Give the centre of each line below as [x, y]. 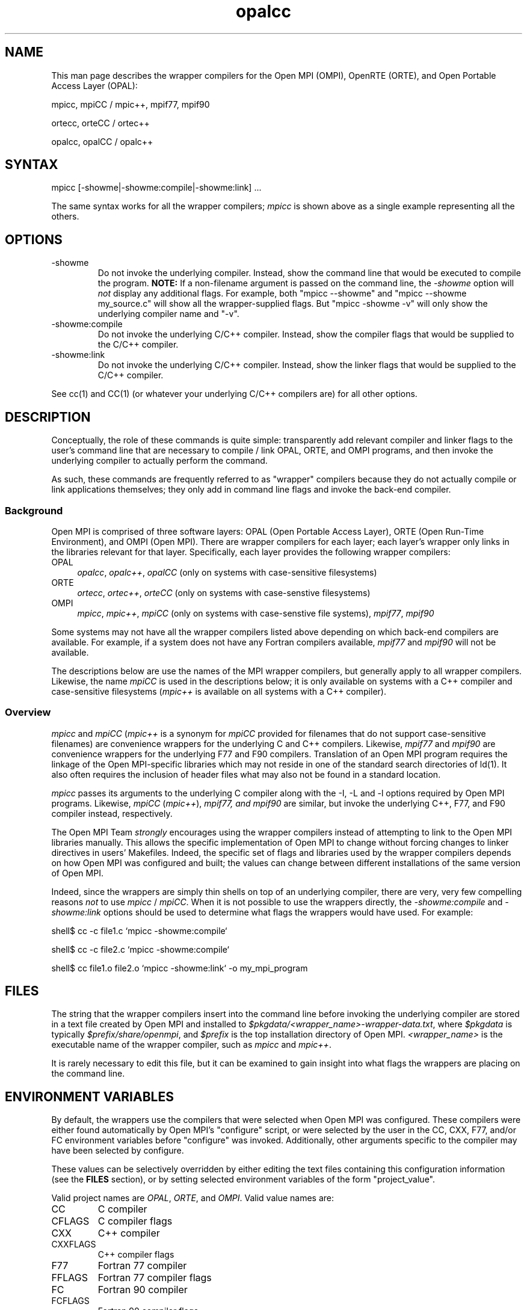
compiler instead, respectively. [112, 813]
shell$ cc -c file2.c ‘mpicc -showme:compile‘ [140, 949]
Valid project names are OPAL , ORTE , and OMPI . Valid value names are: [193, 1198]
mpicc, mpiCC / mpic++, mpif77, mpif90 [131, 104]
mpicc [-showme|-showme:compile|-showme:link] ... [156, 188]
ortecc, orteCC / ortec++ [100, 123]
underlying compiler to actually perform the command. [159, 461]
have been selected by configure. [118, 1151]
